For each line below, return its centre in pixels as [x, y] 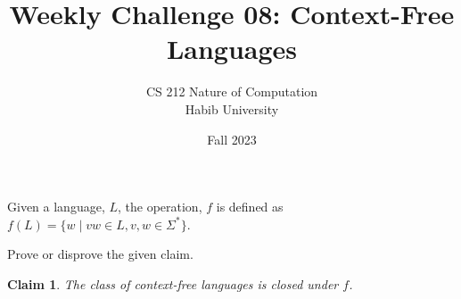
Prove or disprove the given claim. [100, 254]
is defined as [250, 207]
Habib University [232, 108]
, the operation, [160, 207]
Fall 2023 [232, 139]
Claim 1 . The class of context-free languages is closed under [173, 283]
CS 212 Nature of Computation [232, 91]
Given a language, [56, 207]
